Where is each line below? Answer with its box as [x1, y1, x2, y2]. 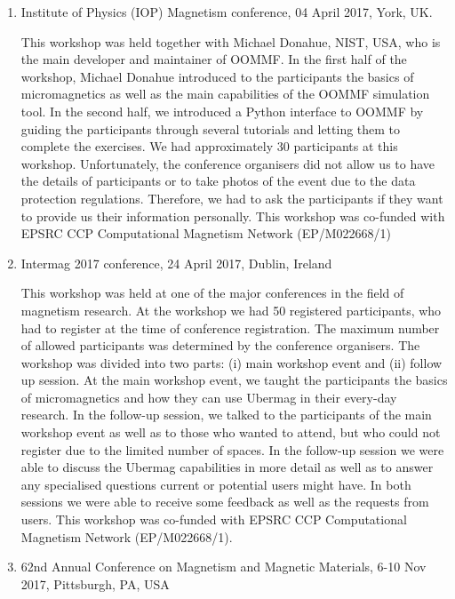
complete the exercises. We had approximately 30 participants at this [20, 137, 398, 156]
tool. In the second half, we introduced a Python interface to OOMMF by [20, 101, 424, 120]
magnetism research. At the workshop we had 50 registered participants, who [20, 300, 442, 319]
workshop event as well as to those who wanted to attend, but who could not [20, 423, 441, 442]
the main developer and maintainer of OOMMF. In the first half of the [20, 50, 407, 68]
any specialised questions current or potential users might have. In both [20, 475, 411, 493]
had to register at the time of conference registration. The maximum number [20, 318, 440, 337]
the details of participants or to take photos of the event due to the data [20, 172, 416, 190]
